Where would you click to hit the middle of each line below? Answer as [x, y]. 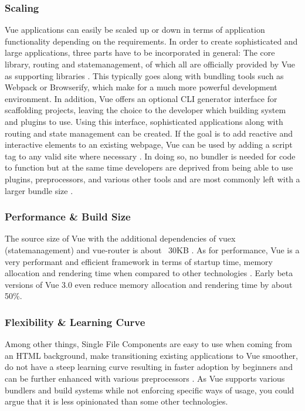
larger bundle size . [39, 190]
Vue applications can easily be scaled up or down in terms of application [135, 30]
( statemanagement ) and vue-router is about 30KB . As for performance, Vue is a [152, 249]
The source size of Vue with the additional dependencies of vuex [120, 238]
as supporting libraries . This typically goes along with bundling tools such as [144, 75]
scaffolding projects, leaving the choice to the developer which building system [145, 110]
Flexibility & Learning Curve [75, 322]
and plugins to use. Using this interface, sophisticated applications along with [144, 121]
